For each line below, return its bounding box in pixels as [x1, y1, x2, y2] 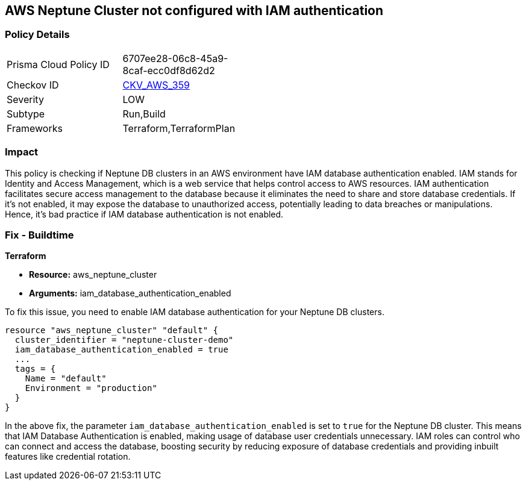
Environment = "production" [25, 383, 157, 393]
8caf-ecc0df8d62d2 [122, 64, 215, 77]
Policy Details [5, 28, 70, 41]
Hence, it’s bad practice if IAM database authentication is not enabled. [5, 208, 284, 219]
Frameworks [7, 122, 63, 134]
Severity [7, 93, 44, 105]
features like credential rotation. [5, 451, 131, 462]
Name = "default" [25, 374, 107, 384]
